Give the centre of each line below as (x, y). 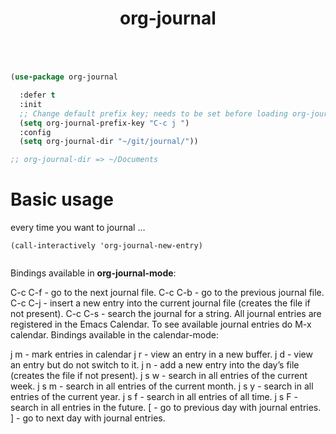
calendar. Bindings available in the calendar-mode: (115, 335)
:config (35, 132)
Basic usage (62, 199)
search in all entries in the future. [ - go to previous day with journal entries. (166, 408)
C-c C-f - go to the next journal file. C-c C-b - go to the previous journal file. (167, 293)
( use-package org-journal (64, 77)
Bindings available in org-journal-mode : (93, 273)
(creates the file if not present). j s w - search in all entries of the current (159, 376)
